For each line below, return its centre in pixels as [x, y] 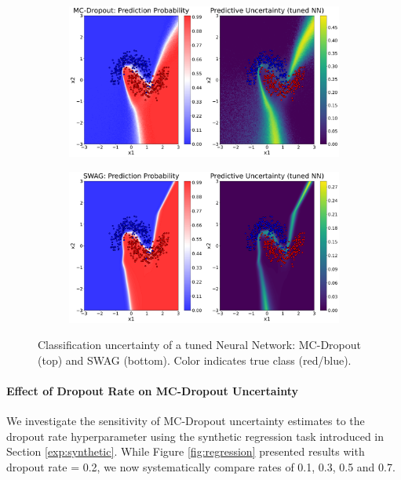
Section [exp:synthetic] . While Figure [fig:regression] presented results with [186, 451]
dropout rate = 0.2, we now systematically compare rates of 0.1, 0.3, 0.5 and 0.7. [201, 466]
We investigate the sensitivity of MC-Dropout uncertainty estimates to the [186, 421]
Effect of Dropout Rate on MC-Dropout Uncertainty [152, 390]
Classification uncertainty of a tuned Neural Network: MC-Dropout [199, 345]
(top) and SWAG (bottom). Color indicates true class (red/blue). [195, 360]
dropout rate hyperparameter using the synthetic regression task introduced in [195, 436]
